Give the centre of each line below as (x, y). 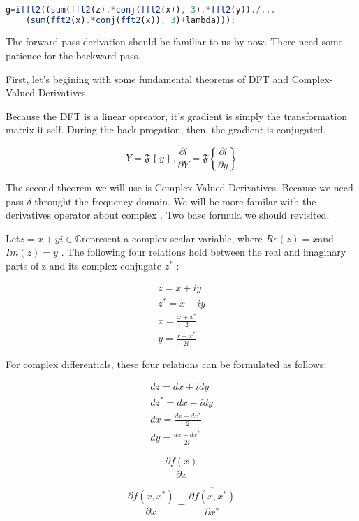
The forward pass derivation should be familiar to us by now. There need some (174, 42)
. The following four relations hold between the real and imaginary (204, 252)
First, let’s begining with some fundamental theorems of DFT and (147, 79)
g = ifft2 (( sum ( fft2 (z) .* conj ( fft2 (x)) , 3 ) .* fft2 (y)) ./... (141, 9)
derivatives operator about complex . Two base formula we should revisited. (168, 215)
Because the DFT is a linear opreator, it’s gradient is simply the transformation (176, 116)
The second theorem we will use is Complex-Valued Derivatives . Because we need (179, 187)
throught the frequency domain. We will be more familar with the (175, 201)
